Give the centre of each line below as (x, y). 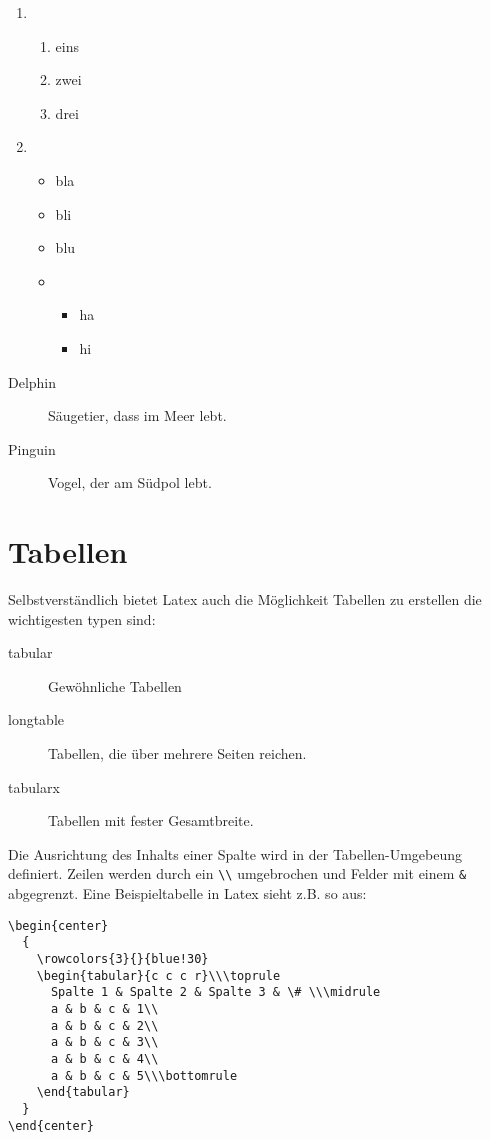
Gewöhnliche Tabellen (115, 685)
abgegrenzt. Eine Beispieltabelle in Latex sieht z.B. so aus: (187, 893)
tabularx (34, 786)
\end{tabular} (83, 1092)
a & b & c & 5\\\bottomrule (144, 1075)
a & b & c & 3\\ (104, 1042)
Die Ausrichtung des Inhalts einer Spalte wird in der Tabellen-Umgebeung (235, 853)
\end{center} (51, 1125)
